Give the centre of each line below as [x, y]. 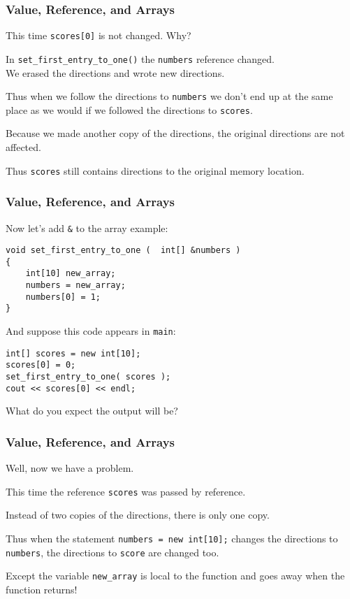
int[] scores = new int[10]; [73, 353]
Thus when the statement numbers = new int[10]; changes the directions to [172, 539]
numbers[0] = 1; [63, 297]
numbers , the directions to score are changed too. [112, 552]
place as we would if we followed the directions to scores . [129, 109]
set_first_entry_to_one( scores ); [88, 377]
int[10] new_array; [71, 274]
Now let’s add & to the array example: [87, 228]
